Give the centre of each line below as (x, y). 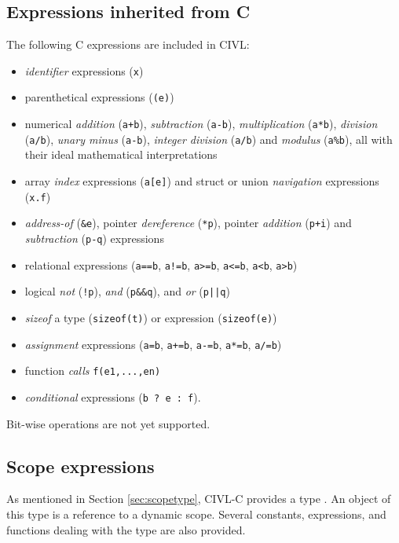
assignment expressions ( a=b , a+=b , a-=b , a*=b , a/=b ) (153, 344)
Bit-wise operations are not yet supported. (108, 423)
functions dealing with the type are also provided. (126, 529)
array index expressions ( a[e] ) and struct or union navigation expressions (202, 181)
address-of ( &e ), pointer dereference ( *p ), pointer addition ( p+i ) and (188, 223)
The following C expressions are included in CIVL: (128, 44)
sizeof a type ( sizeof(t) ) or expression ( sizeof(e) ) (151, 317)
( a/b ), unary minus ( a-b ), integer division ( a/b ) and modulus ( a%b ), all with (209, 139)
